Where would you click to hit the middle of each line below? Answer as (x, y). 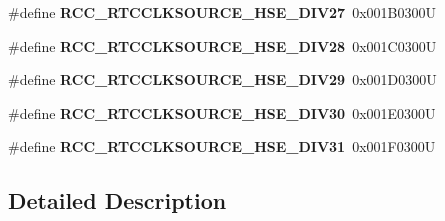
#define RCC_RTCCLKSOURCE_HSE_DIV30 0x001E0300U (222, 112)
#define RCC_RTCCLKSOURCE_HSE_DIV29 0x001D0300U (222, 79)
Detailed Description (117, 200)
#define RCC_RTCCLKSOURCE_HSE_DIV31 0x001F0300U (222, 146)
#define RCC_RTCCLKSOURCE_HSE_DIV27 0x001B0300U (222, 12)
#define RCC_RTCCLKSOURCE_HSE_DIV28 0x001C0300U (222, 45)
